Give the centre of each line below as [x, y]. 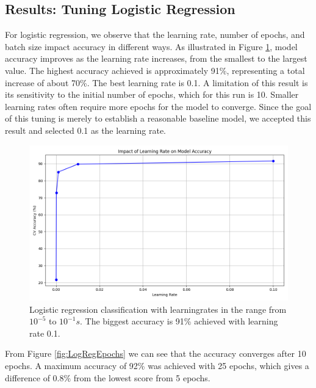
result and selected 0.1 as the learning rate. [85, 130]
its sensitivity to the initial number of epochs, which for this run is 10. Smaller [152, 94]
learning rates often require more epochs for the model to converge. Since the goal [158, 106]
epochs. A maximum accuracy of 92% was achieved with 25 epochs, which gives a [157, 365]
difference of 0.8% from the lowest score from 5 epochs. [108, 377]
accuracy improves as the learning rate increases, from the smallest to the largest [156, 58]
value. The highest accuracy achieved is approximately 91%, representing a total [155, 70]
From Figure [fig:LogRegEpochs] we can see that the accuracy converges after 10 [156, 353]
